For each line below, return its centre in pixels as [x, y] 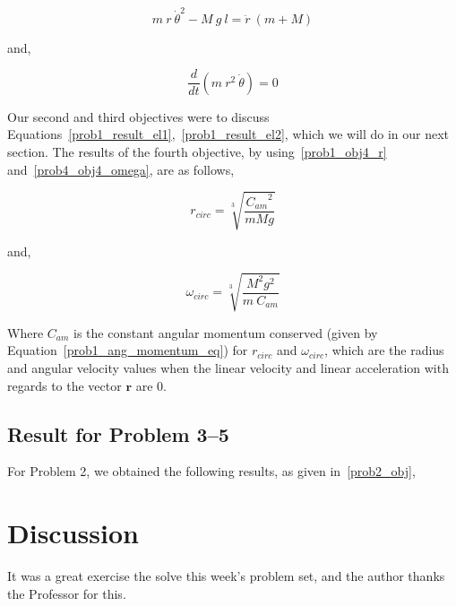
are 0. [151, 385]
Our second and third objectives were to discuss [138, 116]
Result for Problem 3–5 [118, 433]
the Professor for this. [67, 593]
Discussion [73, 533]
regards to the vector [65, 385]
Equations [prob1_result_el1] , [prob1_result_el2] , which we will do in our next [228, 134]
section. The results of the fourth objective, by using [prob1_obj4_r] [197, 151]
